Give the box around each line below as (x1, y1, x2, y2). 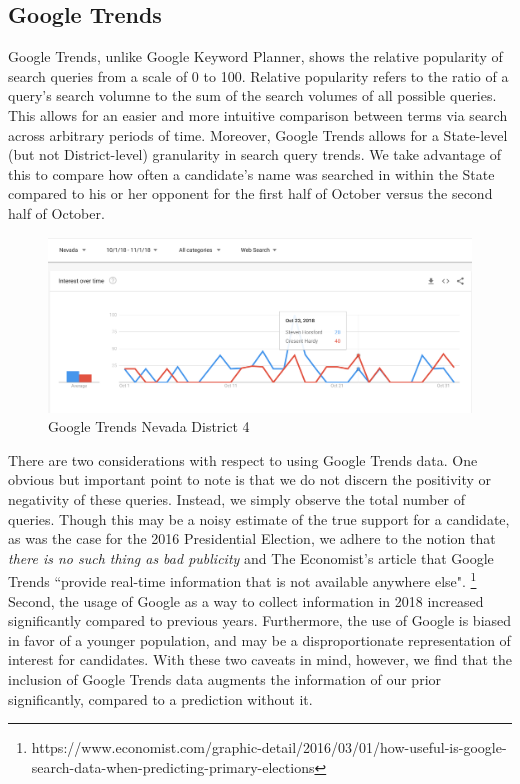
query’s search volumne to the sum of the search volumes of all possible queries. (8, 85, 497, 106)
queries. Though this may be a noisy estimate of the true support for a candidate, (8, 508, 510, 529)
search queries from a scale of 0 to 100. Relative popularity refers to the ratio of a (8, 65, 509, 86)
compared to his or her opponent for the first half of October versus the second (8, 183, 493, 204)
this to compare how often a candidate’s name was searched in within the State (8, 163, 495, 184)
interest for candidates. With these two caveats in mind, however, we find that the (8, 649, 512, 670)
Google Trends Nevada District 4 (48, 416, 250, 437)
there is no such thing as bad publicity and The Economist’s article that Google (8, 547, 494, 568)
